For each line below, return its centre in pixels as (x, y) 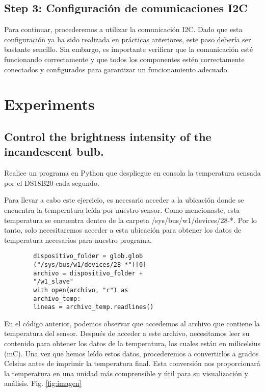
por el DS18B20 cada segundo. (52, 183)
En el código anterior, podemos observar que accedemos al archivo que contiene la (132, 323)
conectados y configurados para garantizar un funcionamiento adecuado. (117, 69)
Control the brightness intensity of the (108, 136)
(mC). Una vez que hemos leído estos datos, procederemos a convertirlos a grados (131, 353)
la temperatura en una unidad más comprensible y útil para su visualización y (126, 373)
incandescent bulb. (54, 151)
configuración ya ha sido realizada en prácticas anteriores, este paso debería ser (128, 39)
